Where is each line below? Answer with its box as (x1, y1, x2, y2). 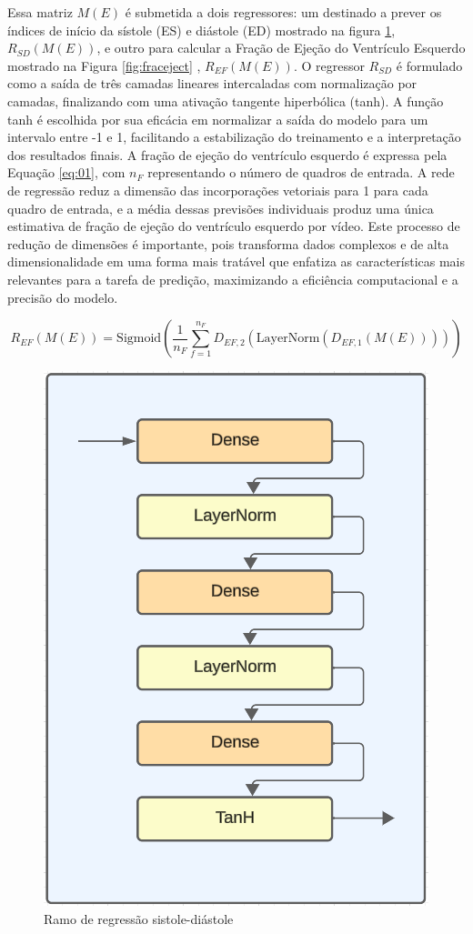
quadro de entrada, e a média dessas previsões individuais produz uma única (7, 198, 434, 217)
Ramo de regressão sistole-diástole (44, 909, 234, 928)
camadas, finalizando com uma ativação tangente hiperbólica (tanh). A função (7, 91, 444, 110)
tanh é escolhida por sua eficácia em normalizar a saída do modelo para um (7, 109, 428, 128)
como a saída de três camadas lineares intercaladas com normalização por (7, 74, 418, 93)
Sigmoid (116, 332, 162, 346)
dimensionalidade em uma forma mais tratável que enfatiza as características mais (7, 252, 466, 271)
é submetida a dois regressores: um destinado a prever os (125, 3, 442, 21)
